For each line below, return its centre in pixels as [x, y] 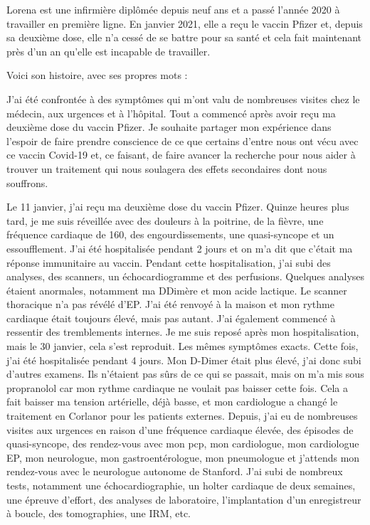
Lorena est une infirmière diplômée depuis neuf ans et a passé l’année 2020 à [173, 9]
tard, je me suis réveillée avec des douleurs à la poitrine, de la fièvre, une [165, 220]
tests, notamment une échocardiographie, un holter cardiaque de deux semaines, [181, 485]
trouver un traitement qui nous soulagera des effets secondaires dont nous [167, 168]
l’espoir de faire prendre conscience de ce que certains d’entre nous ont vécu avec [183, 140]
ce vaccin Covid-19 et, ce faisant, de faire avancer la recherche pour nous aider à [181, 155]
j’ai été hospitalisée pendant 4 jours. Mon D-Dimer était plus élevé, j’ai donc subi [184, 360]
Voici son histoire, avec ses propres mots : [97, 75]
